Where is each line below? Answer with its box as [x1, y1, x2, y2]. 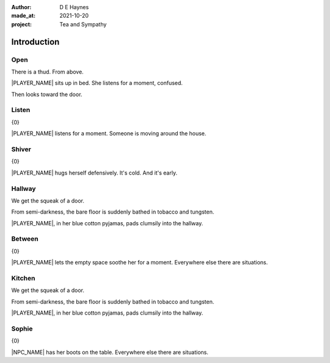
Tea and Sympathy [59, 20, 107, 28]
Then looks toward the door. [11, 91, 82, 98]
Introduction [11, 37, 60, 47]
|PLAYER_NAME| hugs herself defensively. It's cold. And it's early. [11, 169, 177, 176]
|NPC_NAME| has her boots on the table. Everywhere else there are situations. [11, 348, 209, 356]
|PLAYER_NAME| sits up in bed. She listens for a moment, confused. [11, 80, 183, 87]
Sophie [11, 324, 33, 333]
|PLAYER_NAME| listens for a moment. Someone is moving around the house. [11, 130, 207, 137]
